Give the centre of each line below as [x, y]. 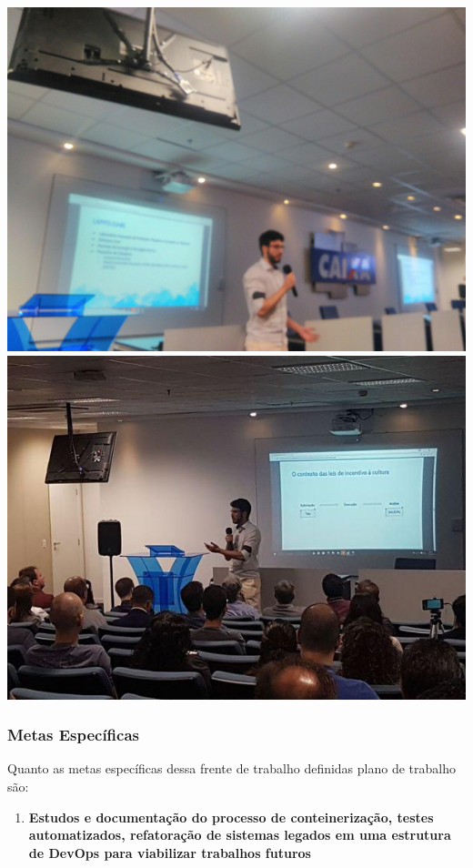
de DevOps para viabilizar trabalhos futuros [170, 852]
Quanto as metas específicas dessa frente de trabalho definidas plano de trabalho [231, 768]
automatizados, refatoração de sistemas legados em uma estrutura [240, 835]
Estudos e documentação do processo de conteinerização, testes [231, 817]
